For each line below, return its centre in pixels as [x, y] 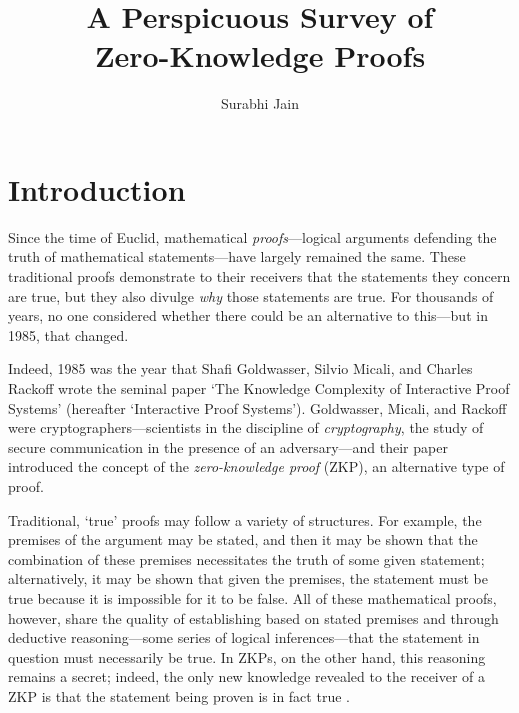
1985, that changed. [68, 334]
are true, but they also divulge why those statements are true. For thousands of [251, 295]
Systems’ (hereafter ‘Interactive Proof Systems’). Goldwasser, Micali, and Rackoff [257, 407]
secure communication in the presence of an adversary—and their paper [228, 446]
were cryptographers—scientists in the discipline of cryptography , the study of [246, 427]
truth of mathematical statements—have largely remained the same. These [237, 256]
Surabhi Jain [260, 103]
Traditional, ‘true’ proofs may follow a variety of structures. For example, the [245, 519]
